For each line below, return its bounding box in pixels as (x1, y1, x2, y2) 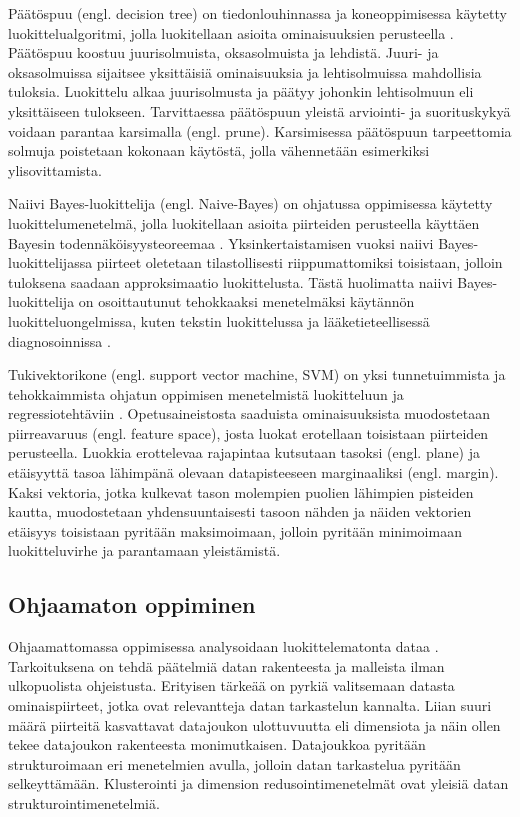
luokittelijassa (8, 252, 93, 273)
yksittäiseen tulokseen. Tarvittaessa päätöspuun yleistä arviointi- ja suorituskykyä (8, 100, 511, 121)
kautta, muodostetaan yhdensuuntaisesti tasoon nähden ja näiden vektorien (8, 501, 472, 522)
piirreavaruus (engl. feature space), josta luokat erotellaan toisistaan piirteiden (8, 422, 489, 443)
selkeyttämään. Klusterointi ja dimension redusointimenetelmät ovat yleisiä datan (8, 773, 509, 794)
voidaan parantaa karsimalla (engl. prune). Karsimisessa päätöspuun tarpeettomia (8, 120, 512, 141)
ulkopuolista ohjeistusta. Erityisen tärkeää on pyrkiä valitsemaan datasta (8, 675, 455, 696)
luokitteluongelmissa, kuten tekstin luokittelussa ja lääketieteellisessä (8, 310, 430, 331)
